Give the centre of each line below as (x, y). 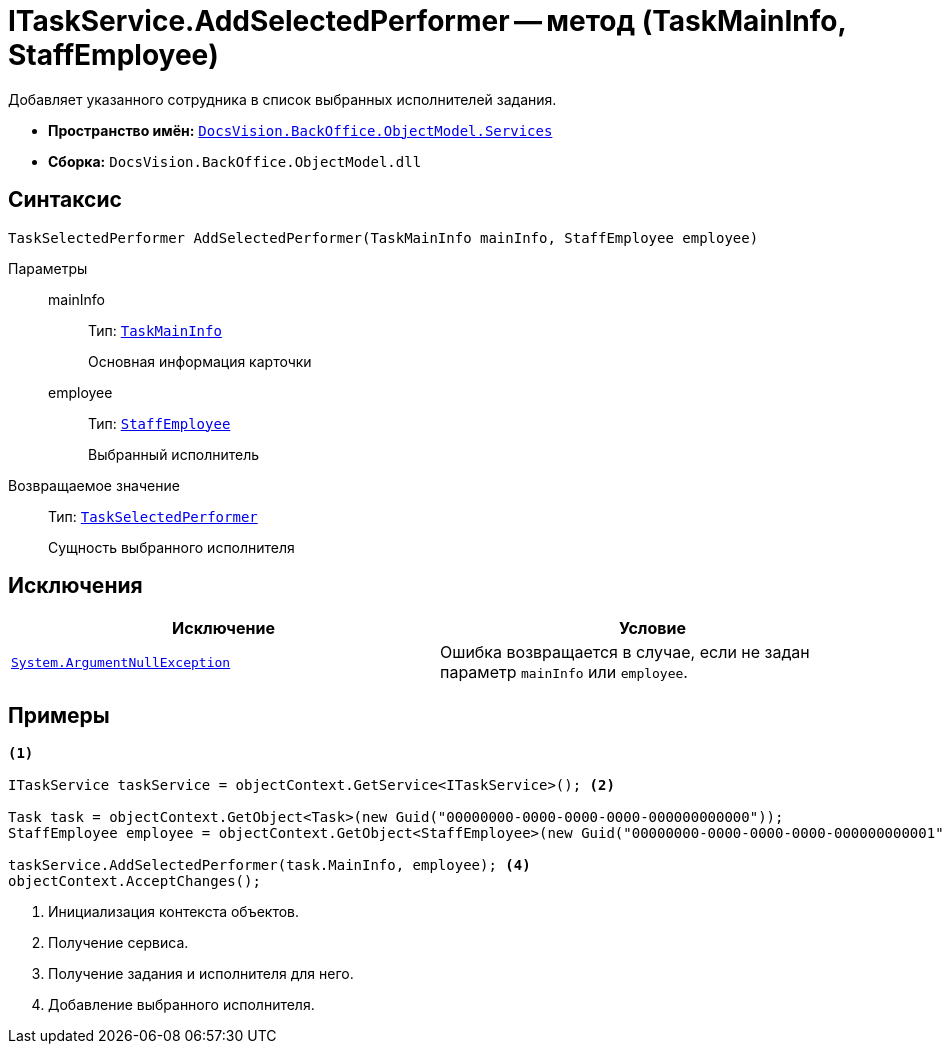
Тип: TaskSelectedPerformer (153, 516)
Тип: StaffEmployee (159, 423)
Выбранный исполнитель (174, 454)
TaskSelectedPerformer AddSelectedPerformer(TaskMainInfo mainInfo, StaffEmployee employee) (383, 237)
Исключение (223, 628)
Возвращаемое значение (94, 485)
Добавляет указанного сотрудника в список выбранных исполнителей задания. (282, 99)
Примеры (59, 715)
